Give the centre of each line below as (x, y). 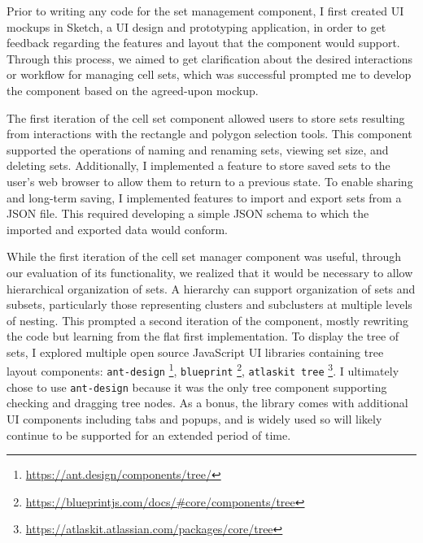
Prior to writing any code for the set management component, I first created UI (205, 11)
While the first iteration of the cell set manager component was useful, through (204, 256)
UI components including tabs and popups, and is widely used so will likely (194, 419)
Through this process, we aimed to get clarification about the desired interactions (210, 58)
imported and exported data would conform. (117, 229)
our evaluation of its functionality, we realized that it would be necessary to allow (210, 272)
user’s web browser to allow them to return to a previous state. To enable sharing (210, 181)
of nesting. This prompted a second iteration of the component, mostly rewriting (207, 320)
